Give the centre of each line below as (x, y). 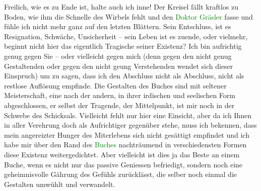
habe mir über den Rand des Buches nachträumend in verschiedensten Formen (125, 145)
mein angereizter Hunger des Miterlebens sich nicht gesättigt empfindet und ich (127, 134)
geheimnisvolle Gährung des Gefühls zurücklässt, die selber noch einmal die (120, 174)
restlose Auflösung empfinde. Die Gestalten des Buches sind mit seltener (115, 85)
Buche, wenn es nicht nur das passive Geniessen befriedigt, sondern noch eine (123, 164)
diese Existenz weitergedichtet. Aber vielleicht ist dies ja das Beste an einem (122, 154)
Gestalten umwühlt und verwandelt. (60, 184)
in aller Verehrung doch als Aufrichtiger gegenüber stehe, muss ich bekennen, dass (130, 125)
